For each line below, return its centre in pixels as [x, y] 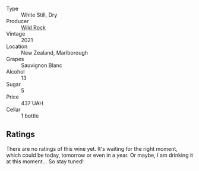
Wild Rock [33, 27]
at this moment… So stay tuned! [45, 161]
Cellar [13, 110]
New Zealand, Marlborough [54, 53]
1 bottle [30, 116]
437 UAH [32, 103]
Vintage [16, 34]
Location [17, 46]
